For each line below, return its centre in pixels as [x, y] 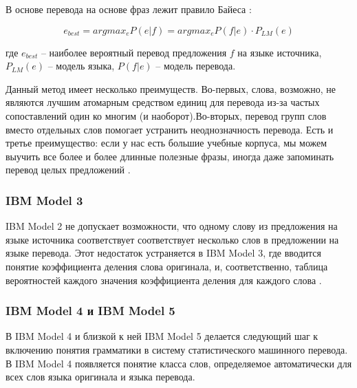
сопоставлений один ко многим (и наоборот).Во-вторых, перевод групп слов [166, 115]
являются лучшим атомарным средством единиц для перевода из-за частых [163, 102]
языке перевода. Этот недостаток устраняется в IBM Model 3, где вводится [164, 253]
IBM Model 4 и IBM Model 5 [90, 311]
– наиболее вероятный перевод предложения [134, 52]
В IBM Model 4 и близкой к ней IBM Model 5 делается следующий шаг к [162, 336]
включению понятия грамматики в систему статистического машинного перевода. [177, 349]
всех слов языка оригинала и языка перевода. [100, 377]
